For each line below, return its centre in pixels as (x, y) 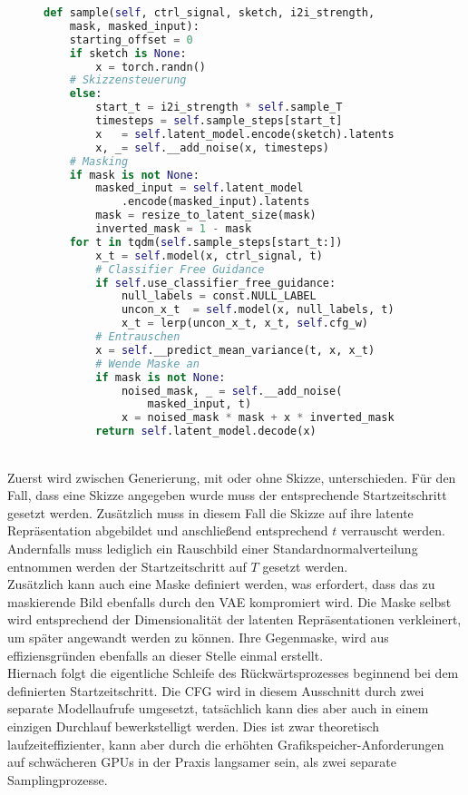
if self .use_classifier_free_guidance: (216, 283)
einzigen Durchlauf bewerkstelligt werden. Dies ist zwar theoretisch (193, 726)
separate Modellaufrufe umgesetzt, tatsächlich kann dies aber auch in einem (218, 708)
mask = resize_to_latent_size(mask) (206, 216)
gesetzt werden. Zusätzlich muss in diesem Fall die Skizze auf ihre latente (210, 512)
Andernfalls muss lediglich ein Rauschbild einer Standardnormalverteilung (213, 548)
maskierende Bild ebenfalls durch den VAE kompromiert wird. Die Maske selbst (229, 601)
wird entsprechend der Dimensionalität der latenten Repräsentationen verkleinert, (234, 619)
